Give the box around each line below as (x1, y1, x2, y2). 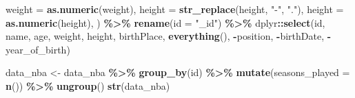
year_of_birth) (6, 42, 70, 56)
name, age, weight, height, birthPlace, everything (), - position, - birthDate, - (6, 29, 332, 43)
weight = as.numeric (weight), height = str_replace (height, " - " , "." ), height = (6, 2, 344, 16)
